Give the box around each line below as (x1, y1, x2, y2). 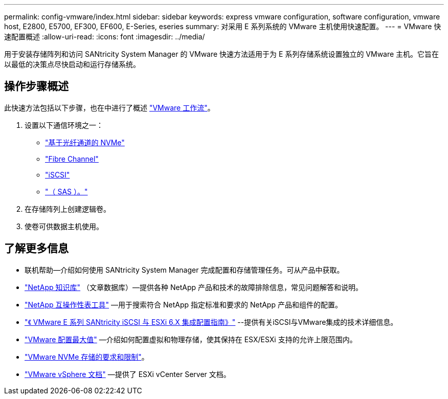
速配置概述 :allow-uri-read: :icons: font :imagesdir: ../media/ (4, 32, 205, 41)
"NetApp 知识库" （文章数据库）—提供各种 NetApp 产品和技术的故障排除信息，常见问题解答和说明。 (25, 282, 363, 292)
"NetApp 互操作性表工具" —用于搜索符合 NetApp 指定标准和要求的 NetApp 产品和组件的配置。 (25, 300, 342, 309)
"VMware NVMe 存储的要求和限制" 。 (25, 352, 149, 361)
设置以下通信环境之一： (25, 120, 103, 129)
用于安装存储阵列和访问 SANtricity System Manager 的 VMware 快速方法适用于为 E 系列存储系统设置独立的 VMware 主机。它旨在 (4, 50, 439, 58)
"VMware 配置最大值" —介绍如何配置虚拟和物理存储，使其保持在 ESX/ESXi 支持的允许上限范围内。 (25, 335, 357, 344)
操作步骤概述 (4, 80, 69, 93)
